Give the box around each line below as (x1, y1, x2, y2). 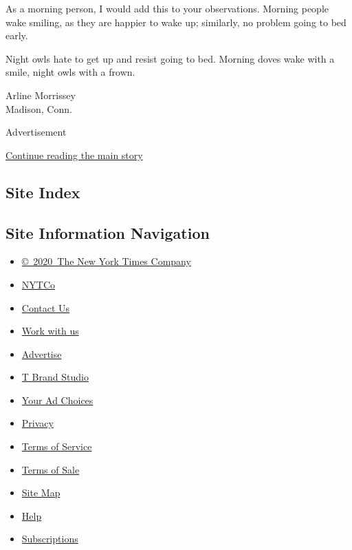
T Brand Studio (21, 370, 89, 384)
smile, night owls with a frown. (5, 65, 135, 79)
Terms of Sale (21, 462, 80, 476)
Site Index (5, 181, 80, 202)
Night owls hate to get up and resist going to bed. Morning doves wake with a (5, 51, 335, 65)
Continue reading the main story (5, 147, 143, 162)
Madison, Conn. (5, 101, 72, 116)
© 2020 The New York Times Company (21, 254, 191, 268)
